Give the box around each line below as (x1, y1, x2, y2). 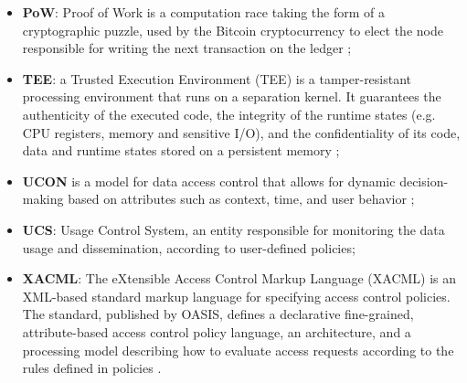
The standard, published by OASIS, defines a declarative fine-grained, (22, 304, 414, 324)
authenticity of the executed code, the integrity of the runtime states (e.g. (22, 104, 436, 123)
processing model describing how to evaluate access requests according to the (22, 340, 454, 359)
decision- (399, 171, 449, 190)
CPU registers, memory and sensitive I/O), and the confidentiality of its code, (22, 122, 461, 142)
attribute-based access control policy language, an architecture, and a (22, 322, 411, 341)
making (22, 189, 64, 208)
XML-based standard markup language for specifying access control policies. (22, 286, 451, 305)
